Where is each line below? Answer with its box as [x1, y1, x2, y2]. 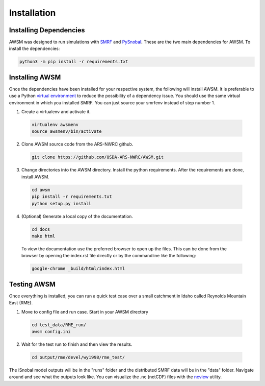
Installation [9, 7, 56, 18]
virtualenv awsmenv [31, 122, 79, 127]
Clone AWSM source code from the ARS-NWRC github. [21, 141, 133, 147]
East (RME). [9, 300, 33, 306]
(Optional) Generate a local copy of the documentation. [21, 213, 133, 219]
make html [31, 233, 55, 239]
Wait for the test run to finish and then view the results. [21, 341, 132, 347]
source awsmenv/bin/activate [31, 129, 102, 134]
